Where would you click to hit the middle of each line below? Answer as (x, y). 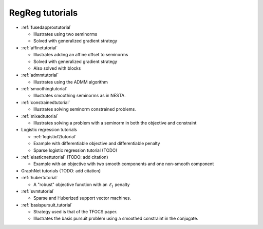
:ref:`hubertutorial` (40, 178)
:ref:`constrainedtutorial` (46, 102)
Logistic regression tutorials (49, 130)
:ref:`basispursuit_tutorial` (47, 205)
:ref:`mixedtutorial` (40, 116)
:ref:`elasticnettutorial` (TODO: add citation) (65, 157)
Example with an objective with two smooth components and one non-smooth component (124, 164)
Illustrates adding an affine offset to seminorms (81, 55)
